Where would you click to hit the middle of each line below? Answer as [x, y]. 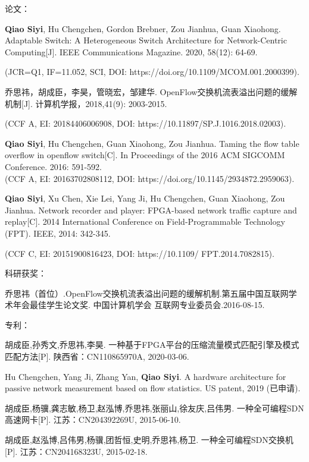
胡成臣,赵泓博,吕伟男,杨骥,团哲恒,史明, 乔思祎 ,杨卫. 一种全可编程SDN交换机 [149, 440]
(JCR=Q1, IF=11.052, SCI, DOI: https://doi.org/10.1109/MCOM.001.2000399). [152, 72]
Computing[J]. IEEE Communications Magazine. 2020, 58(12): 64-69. [131, 51]
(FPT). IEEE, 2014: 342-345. [58, 233]
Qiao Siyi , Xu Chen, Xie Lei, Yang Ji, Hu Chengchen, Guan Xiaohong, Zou [145, 198]
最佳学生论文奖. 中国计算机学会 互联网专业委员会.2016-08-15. [147, 305]
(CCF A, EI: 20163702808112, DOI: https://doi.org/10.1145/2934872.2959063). [150, 178]
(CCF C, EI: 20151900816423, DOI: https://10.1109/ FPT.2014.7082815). [140, 253]
